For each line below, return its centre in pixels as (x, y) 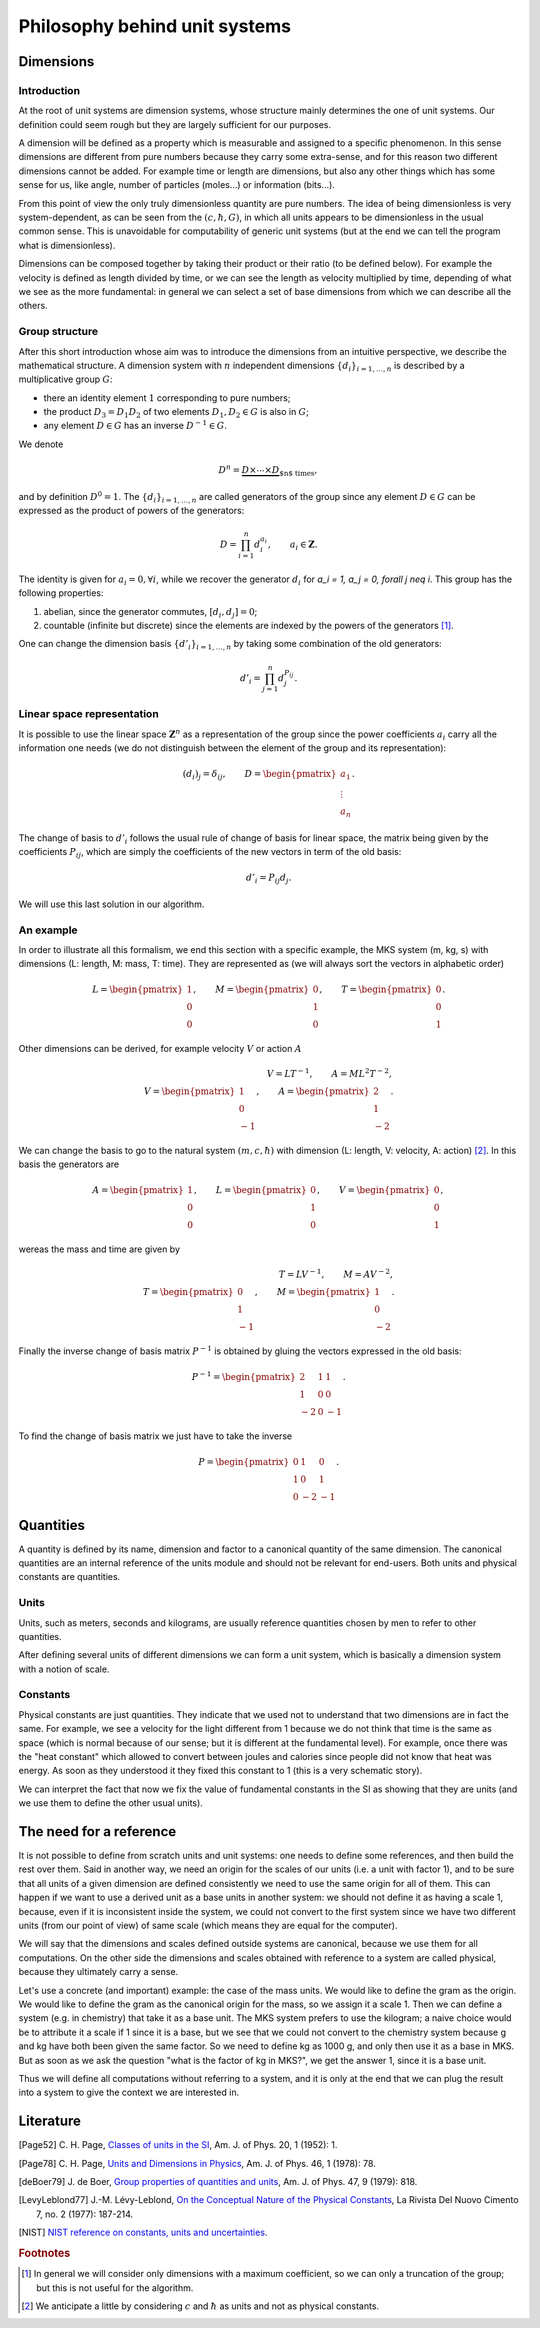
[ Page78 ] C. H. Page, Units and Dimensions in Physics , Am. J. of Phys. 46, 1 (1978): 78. (197, 2163)
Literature (50, 2121)
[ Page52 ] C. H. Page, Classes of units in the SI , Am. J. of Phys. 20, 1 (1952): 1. (178, 2145)
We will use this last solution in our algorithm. (111, 904)
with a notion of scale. (64, 1669)
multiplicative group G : (65, 379)
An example (48, 930)
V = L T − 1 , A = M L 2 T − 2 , (329, 1073)
